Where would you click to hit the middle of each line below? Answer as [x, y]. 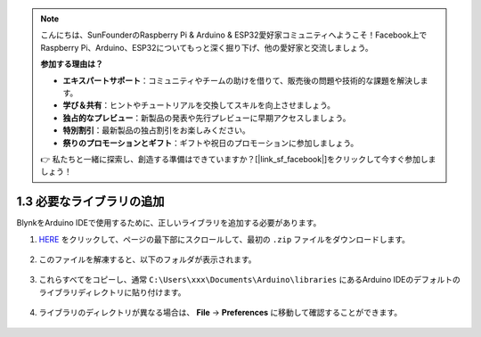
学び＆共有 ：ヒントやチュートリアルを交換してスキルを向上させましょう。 [199, 105]
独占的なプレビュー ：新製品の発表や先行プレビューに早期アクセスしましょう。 [207, 118]
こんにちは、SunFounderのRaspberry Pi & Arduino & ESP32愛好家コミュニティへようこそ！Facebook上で [234, 35]
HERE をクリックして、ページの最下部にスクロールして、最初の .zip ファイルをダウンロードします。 [224, 239]
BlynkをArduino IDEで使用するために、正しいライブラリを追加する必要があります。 [169, 223]
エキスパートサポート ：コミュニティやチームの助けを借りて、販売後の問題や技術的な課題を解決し [241, 80]
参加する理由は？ [72, 64]
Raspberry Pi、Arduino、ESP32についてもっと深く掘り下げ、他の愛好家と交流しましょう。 [207, 47]
